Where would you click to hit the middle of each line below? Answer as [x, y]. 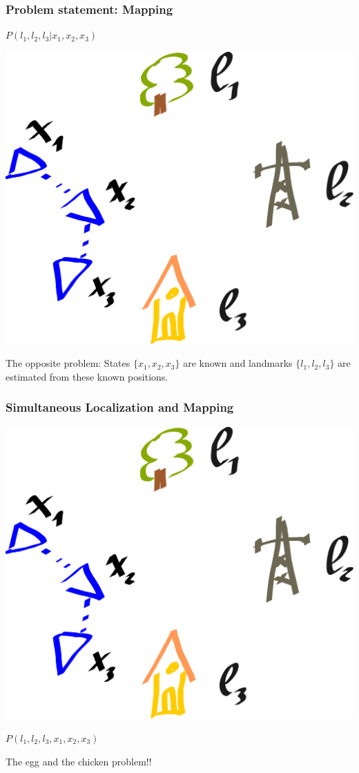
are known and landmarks [238, 363]
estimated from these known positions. [87, 376]
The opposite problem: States [68, 363]
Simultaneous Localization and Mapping [120, 407]
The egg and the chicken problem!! [79, 761]
